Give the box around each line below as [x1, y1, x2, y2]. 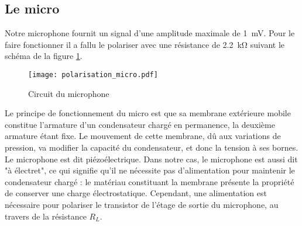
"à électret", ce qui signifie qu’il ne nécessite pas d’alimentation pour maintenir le [5, 164, 295, 176]
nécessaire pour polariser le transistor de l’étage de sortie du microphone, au [5, 198, 279, 210]
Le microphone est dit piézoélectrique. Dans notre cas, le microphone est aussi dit [5, 152, 298, 165]
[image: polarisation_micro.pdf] [28, 70, 158, 79]
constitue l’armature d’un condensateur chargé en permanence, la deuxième [5, 118, 275, 130]
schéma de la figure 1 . [5, 50, 83, 62]
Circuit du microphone [28, 87, 109, 99]
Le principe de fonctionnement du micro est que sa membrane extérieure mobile [5, 107, 291, 119]
